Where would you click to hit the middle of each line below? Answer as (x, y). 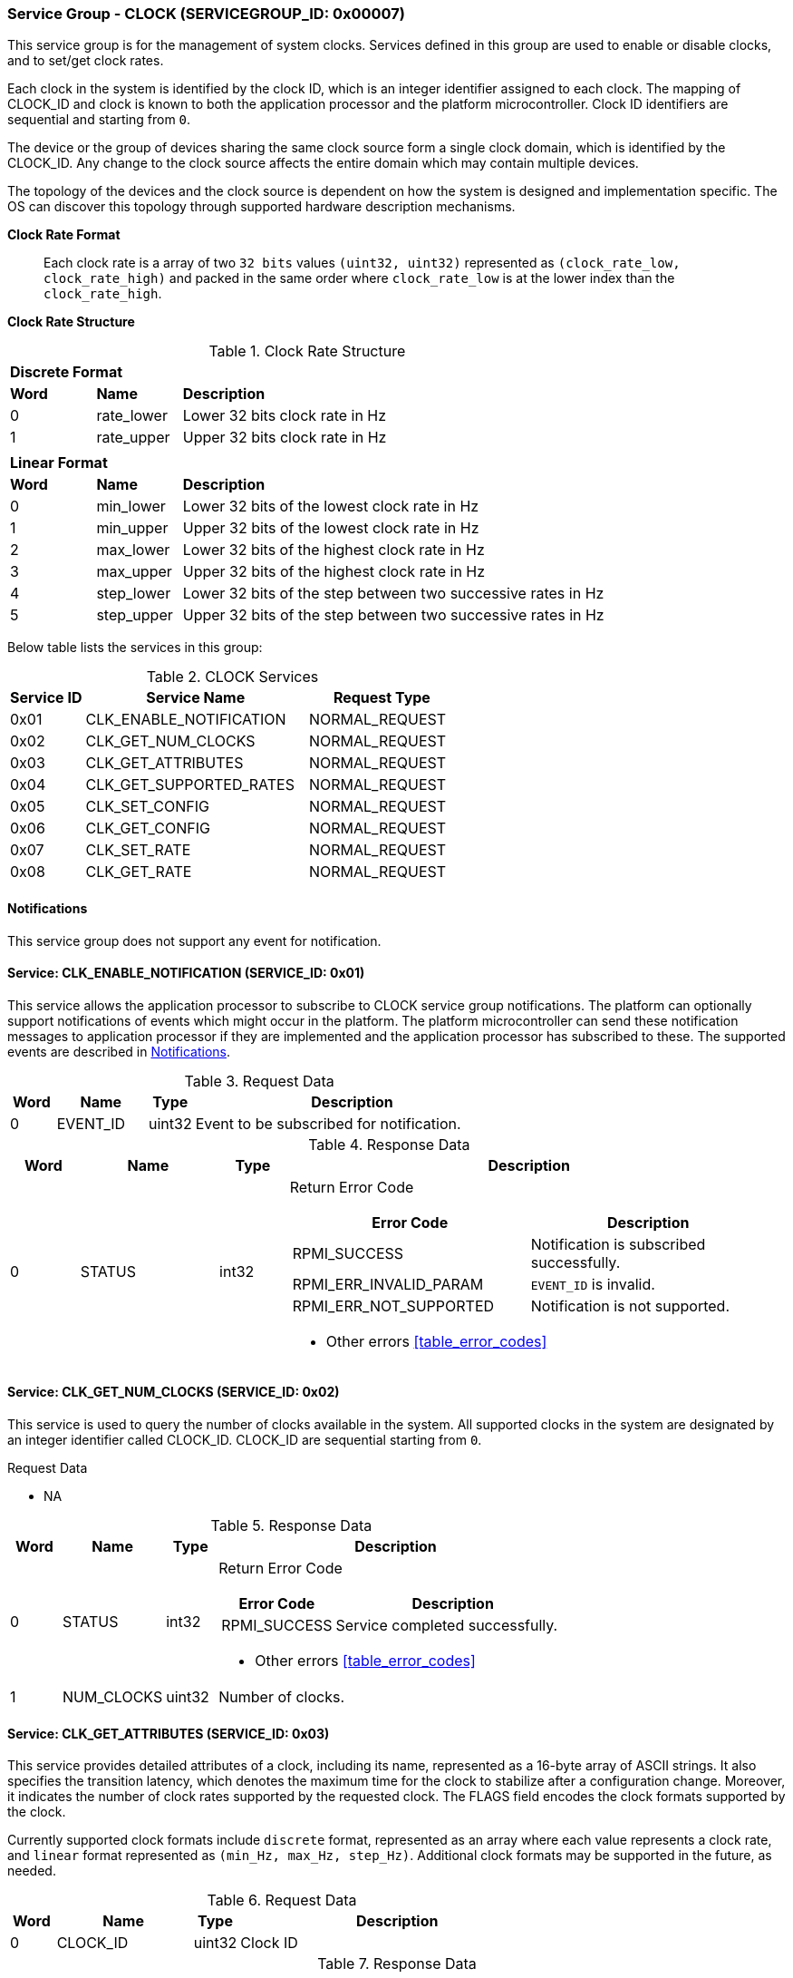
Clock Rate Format (64, 235)
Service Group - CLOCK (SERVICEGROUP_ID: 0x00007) (206, 14)
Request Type (382, 698)
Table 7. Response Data (397, 1964)
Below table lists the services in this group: (135, 648)
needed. (32, 1871)
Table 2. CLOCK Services (232, 677)
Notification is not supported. (630, 1306)
